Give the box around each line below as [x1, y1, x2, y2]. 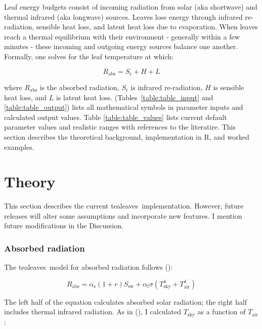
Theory [4, 171, 56, 192]
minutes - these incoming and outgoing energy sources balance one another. [4, 41, 238, 52]
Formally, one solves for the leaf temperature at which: [4, 51, 173, 61]
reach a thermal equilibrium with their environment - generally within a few [4, 31, 240, 42]
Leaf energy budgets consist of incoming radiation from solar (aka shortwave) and [4, 2, 257, 12]
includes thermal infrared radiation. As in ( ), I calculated [4, 306, 181, 317]
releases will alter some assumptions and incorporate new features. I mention [4, 210, 242, 221]
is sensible [213, 82, 244, 93]
